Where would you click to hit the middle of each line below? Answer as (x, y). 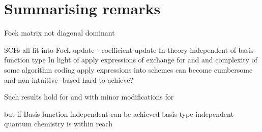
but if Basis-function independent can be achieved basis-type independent (119, 113)
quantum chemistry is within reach (58, 124)
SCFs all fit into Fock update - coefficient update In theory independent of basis (129, 49)
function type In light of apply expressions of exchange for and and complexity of (131, 60)
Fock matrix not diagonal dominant (60, 33)
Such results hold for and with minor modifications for (89, 97)
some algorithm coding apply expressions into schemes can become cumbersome (128, 69)
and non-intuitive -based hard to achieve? (69, 79)
